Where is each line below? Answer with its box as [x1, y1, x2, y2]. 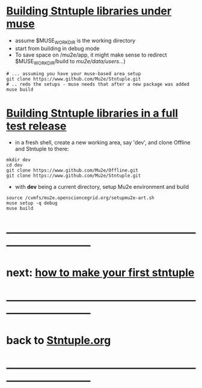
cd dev [6, 162, 23, 168]
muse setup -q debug [6, 200, 58, 206]
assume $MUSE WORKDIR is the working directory [14, 37, 136, 46]
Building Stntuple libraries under [6, 4, 172, 18]
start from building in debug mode [14, 45, 100, 52]
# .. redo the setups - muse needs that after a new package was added [6, 81, 189, 87]
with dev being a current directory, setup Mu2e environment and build [14, 183, 189, 191]
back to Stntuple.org [6, 334, 111, 347]
